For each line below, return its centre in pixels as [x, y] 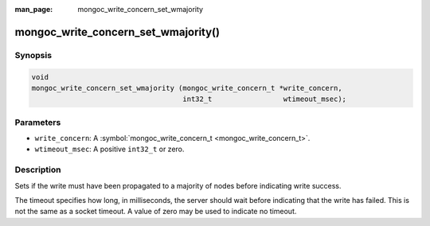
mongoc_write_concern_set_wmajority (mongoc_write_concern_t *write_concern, [187, 88]
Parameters [38, 122]
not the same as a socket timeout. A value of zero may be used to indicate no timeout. [156, 212]
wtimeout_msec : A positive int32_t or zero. [109, 149]
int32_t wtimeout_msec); [264, 99]
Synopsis [33, 55]
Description [38, 169]
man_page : [34, 9]
